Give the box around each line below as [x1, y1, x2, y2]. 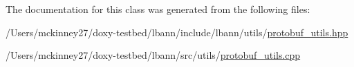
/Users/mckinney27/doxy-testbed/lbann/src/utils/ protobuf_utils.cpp [6, 48, 301, 62]
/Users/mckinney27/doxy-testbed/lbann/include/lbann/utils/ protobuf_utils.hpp [6, 25, 348, 39]
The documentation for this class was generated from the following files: [6, 2, 310, 16]
